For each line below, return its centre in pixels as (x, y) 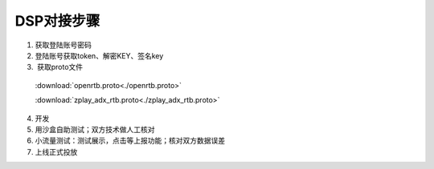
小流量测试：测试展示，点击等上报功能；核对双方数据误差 (130, 141)
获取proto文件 (60, 67)
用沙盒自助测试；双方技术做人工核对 (95, 129)
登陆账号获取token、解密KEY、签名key (99, 55)
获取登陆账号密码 (63, 45)
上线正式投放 (56, 151)
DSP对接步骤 (57, 21)
